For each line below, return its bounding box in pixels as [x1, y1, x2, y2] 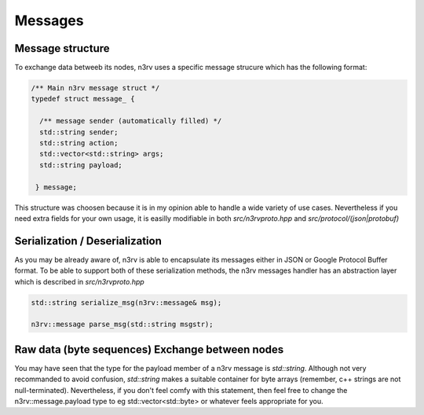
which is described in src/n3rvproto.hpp [14, 277, 144, 286]
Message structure [14, 42, 110, 55]
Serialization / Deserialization [14, 234, 163, 248]
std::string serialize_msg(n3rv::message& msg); [31, 298, 222, 307]
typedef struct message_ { [31, 94, 135, 104]
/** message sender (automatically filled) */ [39, 116, 222, 126]
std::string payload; [39, 160, 123, 169]
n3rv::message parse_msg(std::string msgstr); [31, 320, 214, 329]
